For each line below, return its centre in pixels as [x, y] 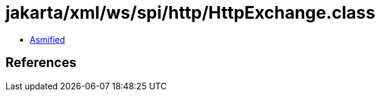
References [41, 63]
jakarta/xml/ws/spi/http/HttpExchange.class [191, 13]
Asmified [48, 39]
